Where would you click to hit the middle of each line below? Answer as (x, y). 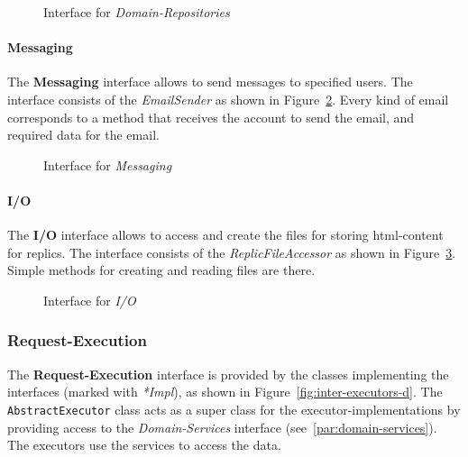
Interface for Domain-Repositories (137, 12)
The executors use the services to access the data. (144, 445)
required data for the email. (83, 135)
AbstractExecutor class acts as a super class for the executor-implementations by (234, 409)
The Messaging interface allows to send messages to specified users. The (210, 82)
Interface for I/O (90, 300)
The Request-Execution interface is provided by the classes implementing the (228, 374)
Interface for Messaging (108, 165)
